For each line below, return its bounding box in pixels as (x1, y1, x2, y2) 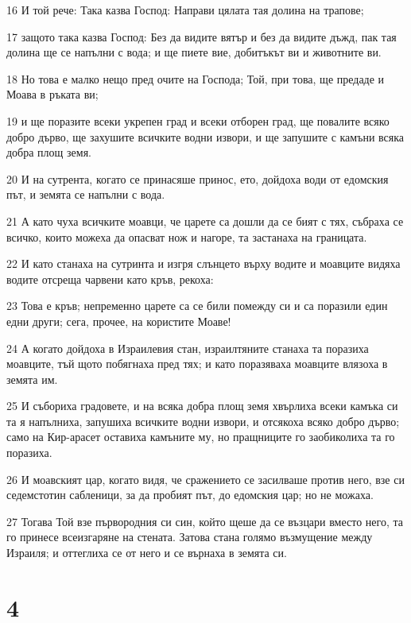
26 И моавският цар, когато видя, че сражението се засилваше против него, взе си (6, 470, 405, 487)
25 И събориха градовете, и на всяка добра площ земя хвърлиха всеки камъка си (6, 397, 398, 414)
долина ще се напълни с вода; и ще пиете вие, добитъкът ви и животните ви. (6, 44, 382, 60)
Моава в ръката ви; (6, 86, 99, 103)
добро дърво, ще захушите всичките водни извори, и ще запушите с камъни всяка (6, 128, 405, 145)
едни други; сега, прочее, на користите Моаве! (6, 312, 231, 329)
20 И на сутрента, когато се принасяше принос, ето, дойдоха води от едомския (6, 170, 389, 187)
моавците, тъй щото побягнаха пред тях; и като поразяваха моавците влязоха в (6, 355, 388, 372)
